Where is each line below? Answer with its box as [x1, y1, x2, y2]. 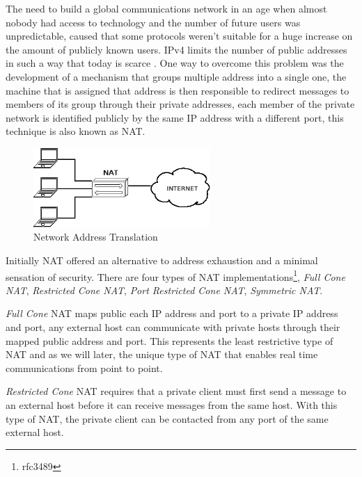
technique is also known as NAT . [6, 124, 145, 138]
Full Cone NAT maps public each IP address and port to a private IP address [6, 306, 338, 321]
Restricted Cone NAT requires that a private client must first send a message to [6, 384, 347, 398]
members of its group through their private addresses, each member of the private [6, 97, 355, 111]
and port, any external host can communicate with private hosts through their [6, 319, 340, 334]
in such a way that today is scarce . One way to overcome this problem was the [6, 56, 344, 70]
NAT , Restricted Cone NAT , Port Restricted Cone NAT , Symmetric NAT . [6, 282, 323, 297]
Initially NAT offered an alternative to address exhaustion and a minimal [6, 252, 318, 267]
